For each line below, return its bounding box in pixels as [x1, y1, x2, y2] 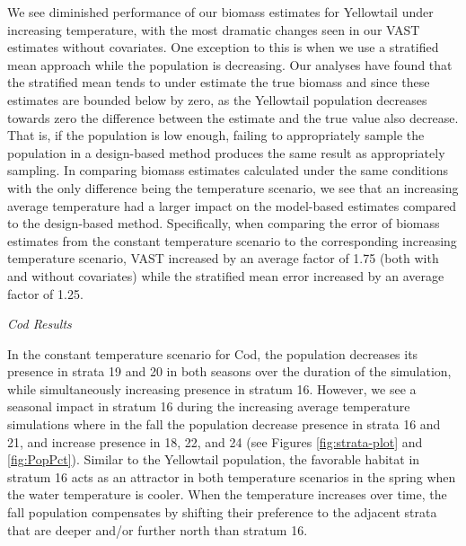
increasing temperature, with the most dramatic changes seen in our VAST [7, 20, 420, 39]
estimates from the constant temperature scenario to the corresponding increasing [7, 231, 457, 250]
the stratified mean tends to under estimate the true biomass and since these [7, 73, 430, 92]
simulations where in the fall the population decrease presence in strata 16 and [7, 415, 441, 434]
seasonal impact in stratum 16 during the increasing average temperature [7, 397, 410, 416]
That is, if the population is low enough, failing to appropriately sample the [7, 126, 425, 145]
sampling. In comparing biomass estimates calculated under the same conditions [7, 161, 448, 180]
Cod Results [7, 314, 72, 333]
